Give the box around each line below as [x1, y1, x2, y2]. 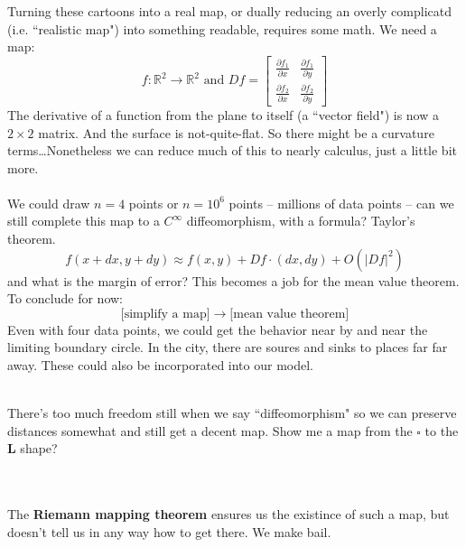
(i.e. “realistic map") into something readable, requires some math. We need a [7, 19, 437, 38]
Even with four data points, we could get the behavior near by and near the [7, 320, 428, 338]
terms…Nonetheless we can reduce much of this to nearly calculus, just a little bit [7, 141, 457, 160]
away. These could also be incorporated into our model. [7, 356, 313, 375]
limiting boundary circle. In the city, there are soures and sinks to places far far [7, 338, 448, 357]
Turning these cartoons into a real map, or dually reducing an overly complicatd [7, 2, 452, 20]
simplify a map [124, 307, 207, 320]
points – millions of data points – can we [228, 193, 454, 212]
